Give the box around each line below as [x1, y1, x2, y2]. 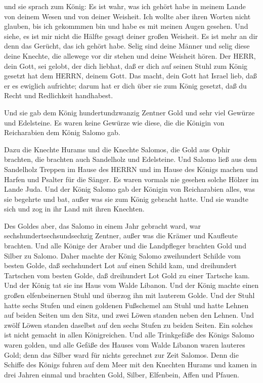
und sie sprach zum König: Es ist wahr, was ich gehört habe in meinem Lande [4, 1, 246, 11]
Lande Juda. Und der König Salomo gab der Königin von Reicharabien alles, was [4, 184, 255, 194]
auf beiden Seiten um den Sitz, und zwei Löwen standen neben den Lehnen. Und [4, 310, 254, 320]
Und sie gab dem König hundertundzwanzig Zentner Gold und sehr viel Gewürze [4, 107, 255, 117]
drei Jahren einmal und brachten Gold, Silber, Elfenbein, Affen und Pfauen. [4, 369, 239, 379]
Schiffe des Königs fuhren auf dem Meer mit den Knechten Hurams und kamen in [4, 359, 257, 370]
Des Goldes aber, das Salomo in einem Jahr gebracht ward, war [4, 220, 201, 231]
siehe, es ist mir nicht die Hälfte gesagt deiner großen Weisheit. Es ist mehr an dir [4, 30, 258, 41]
